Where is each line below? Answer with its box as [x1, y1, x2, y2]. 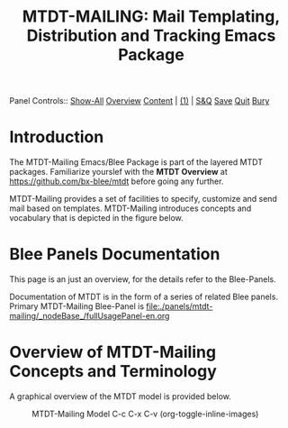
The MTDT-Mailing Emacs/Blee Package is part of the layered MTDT [9, 157, 264, 168]
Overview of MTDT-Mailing [9, 342, 217, 362]
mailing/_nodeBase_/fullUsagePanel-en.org [9, 311, 170, 322]
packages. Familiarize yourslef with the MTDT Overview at [9, 167, 228, 178]
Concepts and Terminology [9, 361, 218, 382]
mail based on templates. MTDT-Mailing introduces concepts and [9, 203, 252, 214]
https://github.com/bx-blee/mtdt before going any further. [9, 176, 224, 187]
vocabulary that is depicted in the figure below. [9, 213, 184, 223]
